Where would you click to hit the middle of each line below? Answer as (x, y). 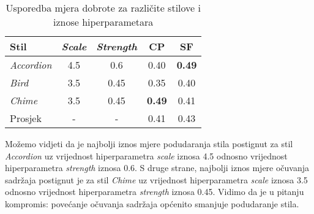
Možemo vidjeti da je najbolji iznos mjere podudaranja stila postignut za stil (149, 143)
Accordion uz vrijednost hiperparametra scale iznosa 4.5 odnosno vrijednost (146, 155)
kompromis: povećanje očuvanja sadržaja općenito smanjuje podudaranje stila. (152, 203)
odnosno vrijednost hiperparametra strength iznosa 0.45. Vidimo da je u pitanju (155, 192)
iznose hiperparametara (103, 22)
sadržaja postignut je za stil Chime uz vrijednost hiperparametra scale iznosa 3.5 (156, 179)
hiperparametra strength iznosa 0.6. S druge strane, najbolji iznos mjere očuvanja (157, 168)
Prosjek (26, 118)
